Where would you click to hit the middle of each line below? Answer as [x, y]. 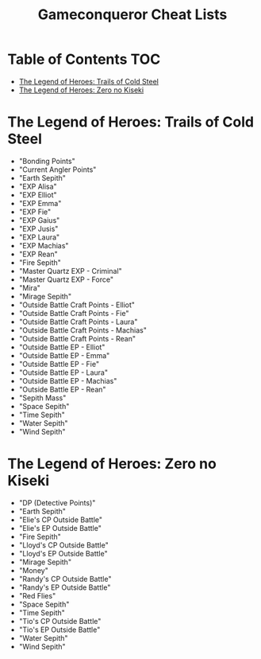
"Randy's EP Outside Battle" [65, 587]
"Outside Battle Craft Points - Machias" [83, 330]
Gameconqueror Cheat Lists [132, 15]
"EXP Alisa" [38, 186]
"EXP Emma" [40, 203]
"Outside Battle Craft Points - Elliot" [77, 305]
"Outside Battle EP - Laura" [63, 372]
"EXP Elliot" [38, 195]
